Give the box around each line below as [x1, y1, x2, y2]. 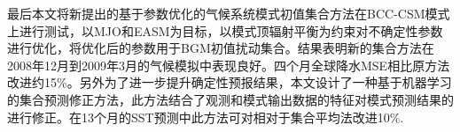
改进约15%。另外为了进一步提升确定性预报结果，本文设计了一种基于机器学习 [7, 73, 452, 92]
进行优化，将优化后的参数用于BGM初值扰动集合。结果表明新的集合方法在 [7, 39, 434, 57]
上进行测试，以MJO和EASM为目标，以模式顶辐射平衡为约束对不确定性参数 [7, 21, 443, 40]
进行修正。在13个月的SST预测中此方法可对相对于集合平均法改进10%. [7, 107, 404, 126]
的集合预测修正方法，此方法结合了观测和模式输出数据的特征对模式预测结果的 [7, 90, 454, 108]
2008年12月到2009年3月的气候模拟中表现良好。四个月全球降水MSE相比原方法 [7, 55, 450, 74]
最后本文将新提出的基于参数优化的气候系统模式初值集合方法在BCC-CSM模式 [7, 4, 450, 22]
